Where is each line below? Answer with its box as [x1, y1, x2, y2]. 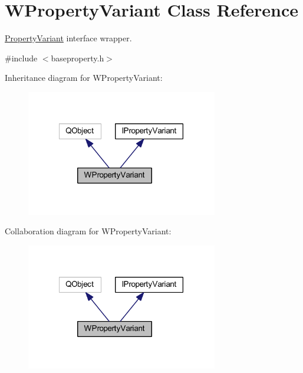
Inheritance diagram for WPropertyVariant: [5, 71, 163, 84]
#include [5, 51, 38, 64]
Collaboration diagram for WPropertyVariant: [5, 225, 172, 237]
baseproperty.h [51, 51, 104, 64]
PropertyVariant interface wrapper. [5, 32, 132, 44]
